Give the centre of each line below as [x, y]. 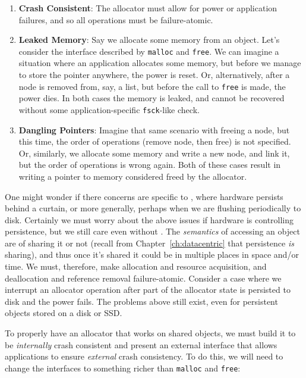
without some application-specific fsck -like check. [109, 109]
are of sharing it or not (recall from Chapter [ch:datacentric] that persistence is [149, 243]
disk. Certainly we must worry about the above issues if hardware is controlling [149, 219]
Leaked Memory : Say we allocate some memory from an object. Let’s [149, 40]
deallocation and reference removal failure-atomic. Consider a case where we [143, 278]
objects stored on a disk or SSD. [64, 313]
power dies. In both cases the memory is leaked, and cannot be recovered [152, 98]
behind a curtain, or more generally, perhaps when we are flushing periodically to [153, 208]
